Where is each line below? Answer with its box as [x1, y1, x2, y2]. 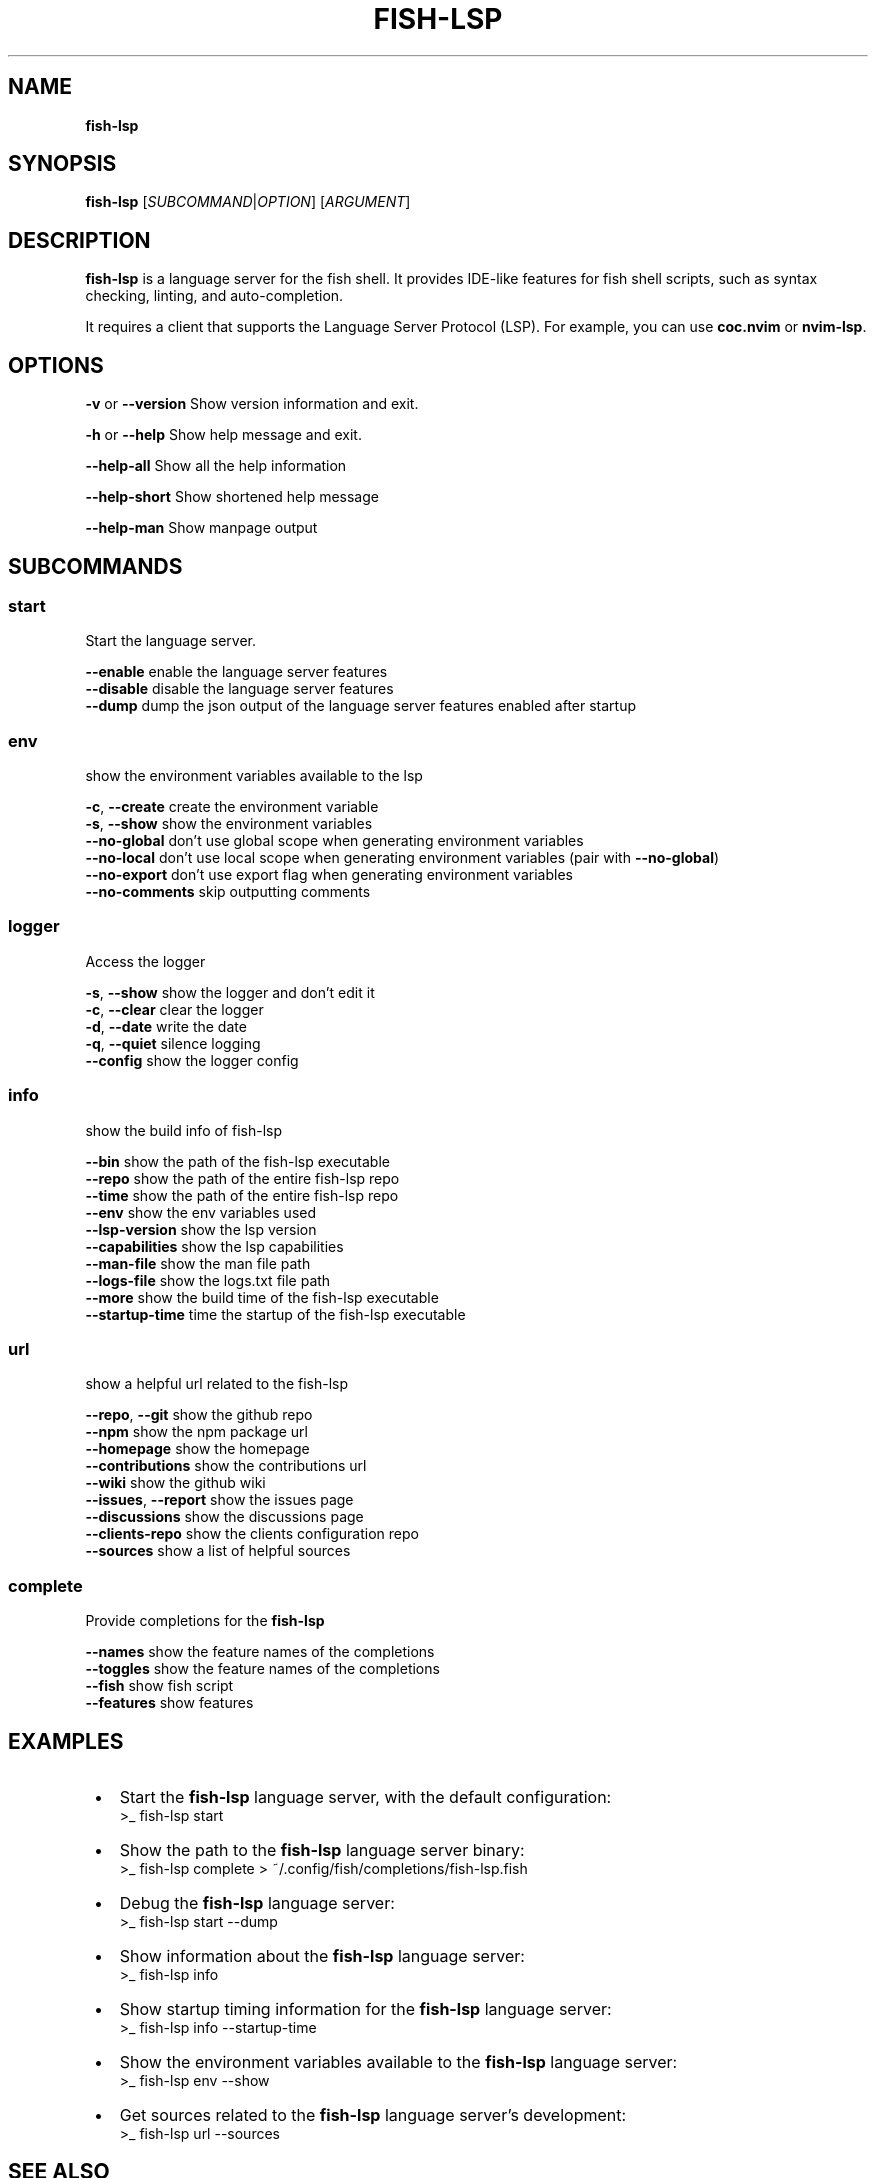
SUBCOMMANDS [8, 553, 183, 579]
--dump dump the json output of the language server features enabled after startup [85, 697, 637, 715]
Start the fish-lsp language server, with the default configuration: [119, 1786, 612, 1807]
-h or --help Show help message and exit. [85, 426, 362, 444]
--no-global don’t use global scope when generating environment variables [85, 832, 584, 850]
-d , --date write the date [85, 1017, 247, 1035]
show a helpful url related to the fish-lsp [85, 1375, 349, 1393]
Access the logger [85, 952, 206, 970]
